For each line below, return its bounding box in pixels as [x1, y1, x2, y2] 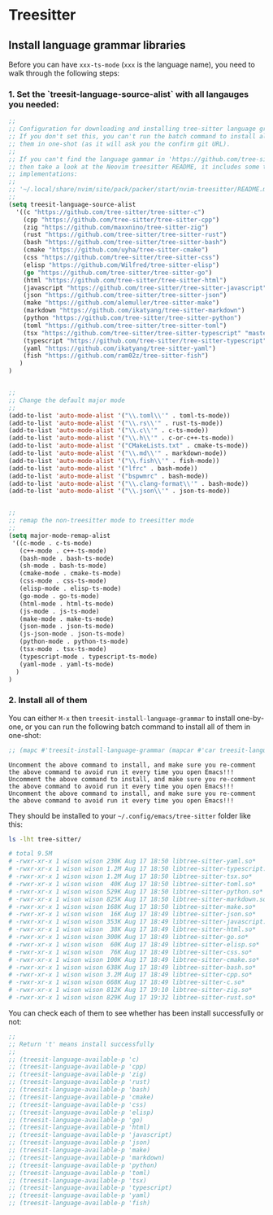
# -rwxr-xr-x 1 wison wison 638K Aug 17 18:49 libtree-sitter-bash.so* [8, 963, 256, 972]
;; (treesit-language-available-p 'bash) [8, 1086, 151, 1094]
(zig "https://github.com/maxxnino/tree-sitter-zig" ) [23, 223, 209, 231]
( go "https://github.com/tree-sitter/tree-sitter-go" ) [23, 269, 213, 277]
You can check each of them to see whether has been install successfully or [8, 1007, 264, 1018]
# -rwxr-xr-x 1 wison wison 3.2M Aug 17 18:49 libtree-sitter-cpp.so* [8, 971, 253, 979]
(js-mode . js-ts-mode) [19, 607, 100, 615]
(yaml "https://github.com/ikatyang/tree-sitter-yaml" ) [23, 344, 217, 352]
